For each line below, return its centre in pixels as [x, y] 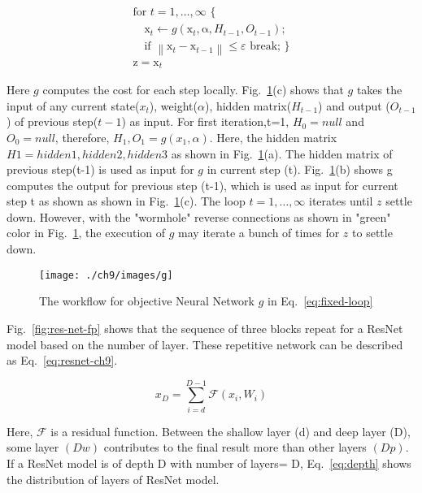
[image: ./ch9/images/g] [106, 275]
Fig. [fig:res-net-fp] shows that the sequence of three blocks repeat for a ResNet [205, 328]
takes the [379, 90]
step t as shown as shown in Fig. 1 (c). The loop [126, 201]
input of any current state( [73, 105]
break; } [270, 47]
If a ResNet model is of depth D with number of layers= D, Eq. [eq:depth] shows [209, 463]
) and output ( [354, 105]
